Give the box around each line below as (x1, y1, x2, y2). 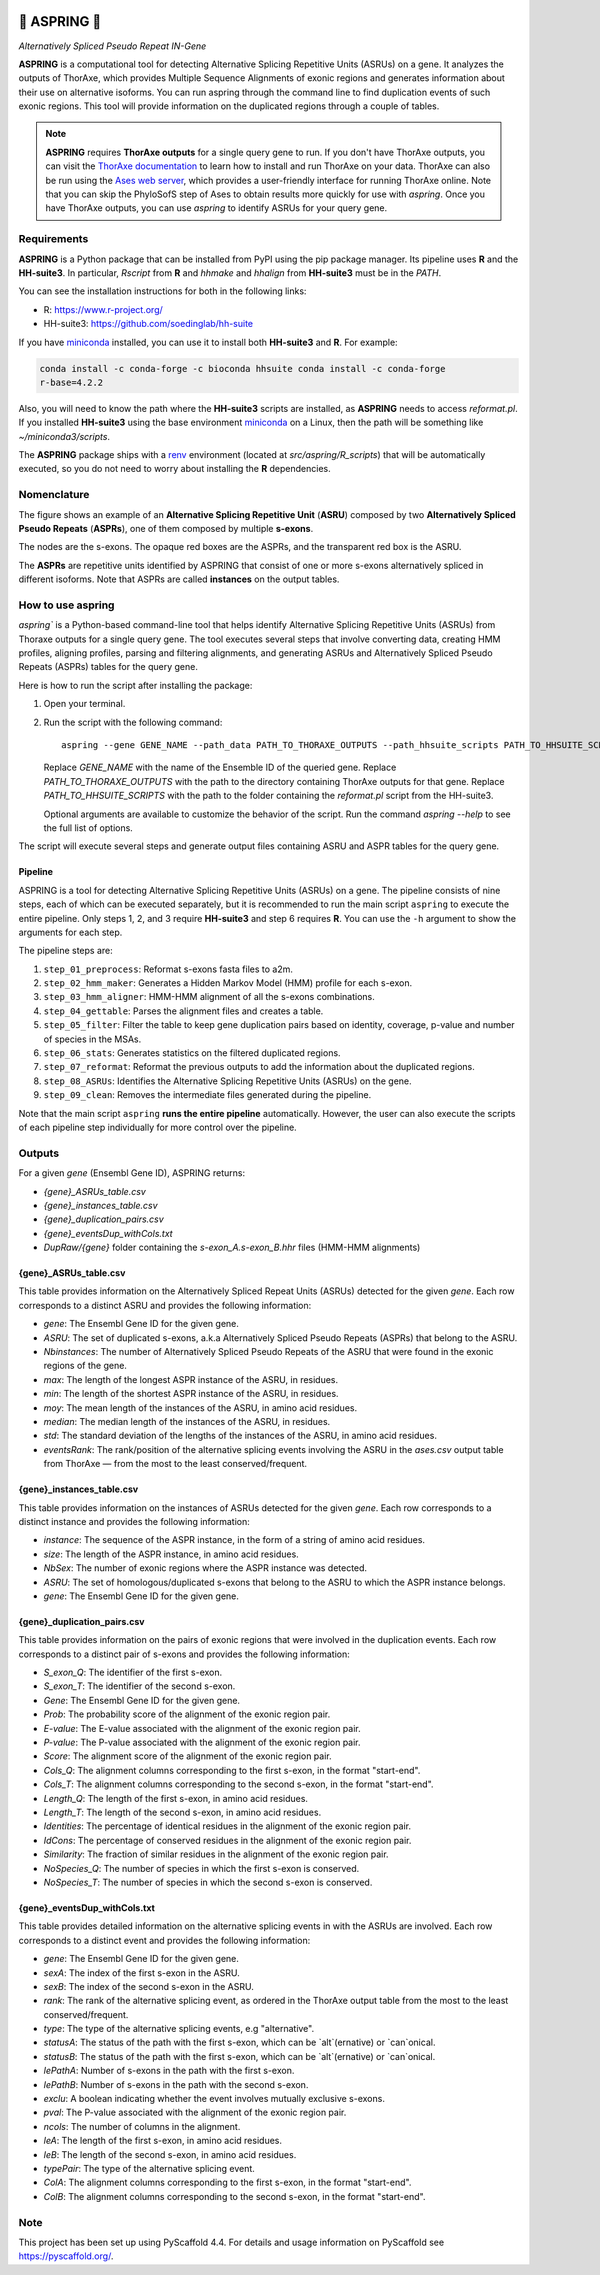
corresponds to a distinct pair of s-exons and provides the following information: (18, 1648, 350, 1660)
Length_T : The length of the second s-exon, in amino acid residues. (43, 1806, 322, 1818)
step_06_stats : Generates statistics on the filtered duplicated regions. (43, 1047, 341, 1059)
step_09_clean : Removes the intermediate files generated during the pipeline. (43, 1089, 372, 1101)
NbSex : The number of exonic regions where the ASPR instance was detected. (43, 1562, 368, 1574)
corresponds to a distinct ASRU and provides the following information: (18, 1299, 312, 1311)
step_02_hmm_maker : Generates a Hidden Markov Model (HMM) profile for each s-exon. (43, 977, 413, 989)
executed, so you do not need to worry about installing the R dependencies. (18, 463, 332, 475)
